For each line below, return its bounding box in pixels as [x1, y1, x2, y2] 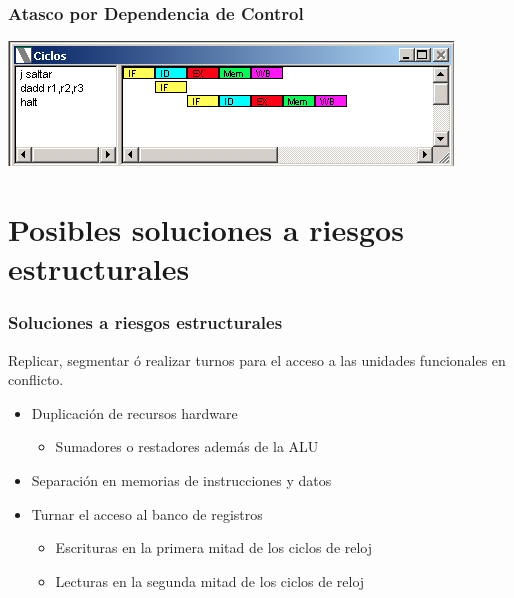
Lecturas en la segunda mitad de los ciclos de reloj [55, 570, 365, 591]
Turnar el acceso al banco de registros [31, 503, 263, 524]
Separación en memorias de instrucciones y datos [31, 469, 332, 490]
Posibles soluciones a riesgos [8, 209, 404, 249]
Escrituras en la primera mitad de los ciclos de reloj [55, 537, 373, 558]
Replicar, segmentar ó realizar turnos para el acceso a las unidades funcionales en [8, 349, 506, 370]
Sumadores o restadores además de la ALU [55, 436, 319, 457]
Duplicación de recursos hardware [31, 402, 238, 423]
